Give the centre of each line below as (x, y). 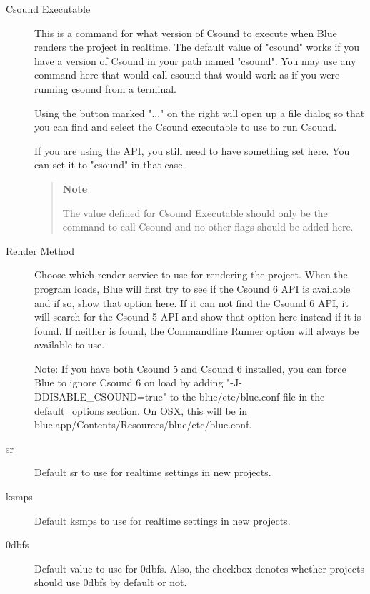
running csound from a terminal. (105, 88)
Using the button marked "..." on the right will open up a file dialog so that (200, 112)
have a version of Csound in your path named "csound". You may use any (195, 60)
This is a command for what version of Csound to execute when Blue (186, 32)
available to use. (70, 344)
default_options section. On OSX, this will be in (141, 410)
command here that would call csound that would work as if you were (187, 75)
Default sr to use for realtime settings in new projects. (153, 472)
